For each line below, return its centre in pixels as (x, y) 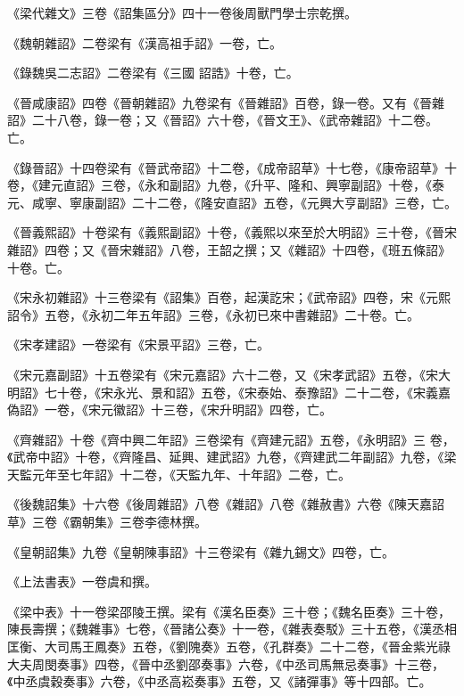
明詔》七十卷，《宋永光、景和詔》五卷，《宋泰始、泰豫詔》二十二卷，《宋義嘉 (229, 392)
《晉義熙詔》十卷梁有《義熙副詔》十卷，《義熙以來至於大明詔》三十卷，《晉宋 (232, 232)
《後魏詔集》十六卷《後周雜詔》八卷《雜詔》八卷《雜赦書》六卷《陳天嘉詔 (226, 504)
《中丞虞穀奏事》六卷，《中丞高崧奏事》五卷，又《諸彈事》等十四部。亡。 (220, 681)
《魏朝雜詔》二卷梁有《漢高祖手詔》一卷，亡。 (145, 42)
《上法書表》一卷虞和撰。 (82, 581)
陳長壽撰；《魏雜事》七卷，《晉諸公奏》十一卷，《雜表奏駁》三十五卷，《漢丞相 (232, 629)
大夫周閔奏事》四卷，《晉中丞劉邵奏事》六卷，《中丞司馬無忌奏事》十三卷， (226, 663)
